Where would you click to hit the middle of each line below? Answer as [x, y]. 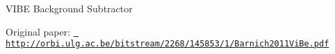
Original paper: [38, 31]
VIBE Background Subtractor [69, 8]
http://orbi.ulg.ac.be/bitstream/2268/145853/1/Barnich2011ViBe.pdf [167, 44]
